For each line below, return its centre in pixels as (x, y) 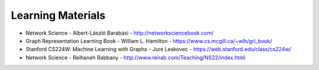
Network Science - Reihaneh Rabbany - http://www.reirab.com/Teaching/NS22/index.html (135, 57)
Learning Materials (58, 15)
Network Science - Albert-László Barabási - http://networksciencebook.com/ (120, 33)
